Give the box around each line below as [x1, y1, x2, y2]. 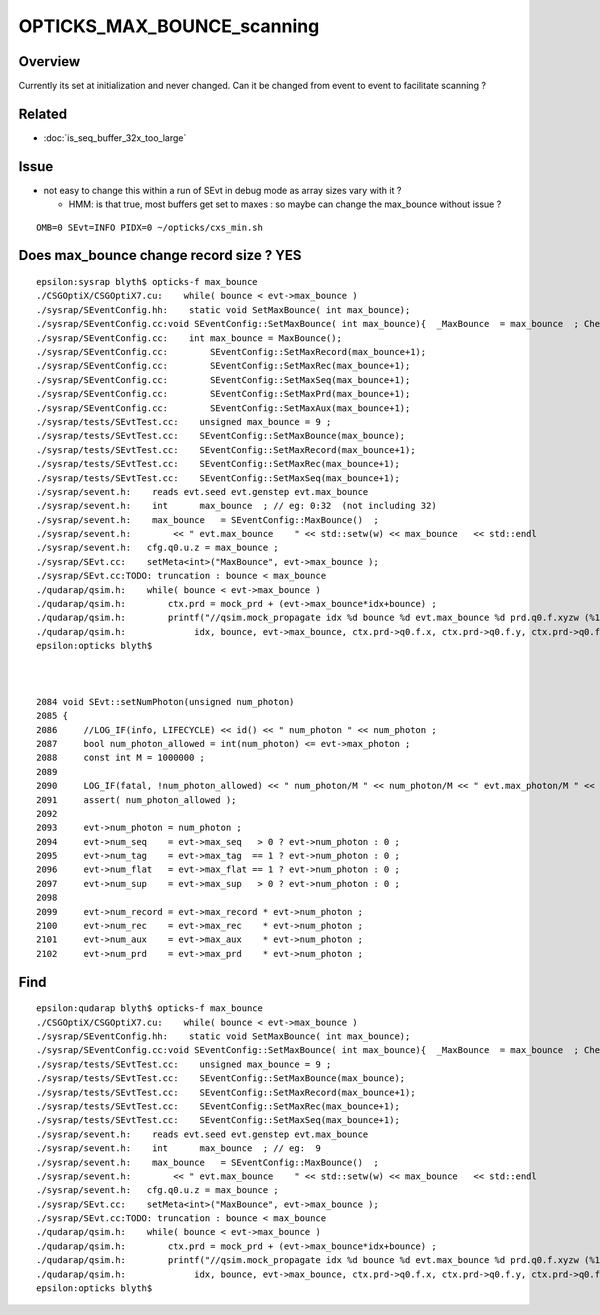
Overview [18, 53, 81, 70]
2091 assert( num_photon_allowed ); [36, 794, 237, 805]
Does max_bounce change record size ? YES [18, 247, 302, 264]
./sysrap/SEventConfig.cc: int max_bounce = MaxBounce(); [36, 332, 342, 344]
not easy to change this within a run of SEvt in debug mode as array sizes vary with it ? [43, 184, 402, 196]
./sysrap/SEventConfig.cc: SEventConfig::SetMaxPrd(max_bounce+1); [36, 388, 411, 400]
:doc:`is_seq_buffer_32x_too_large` [43, 131, 187, 144]
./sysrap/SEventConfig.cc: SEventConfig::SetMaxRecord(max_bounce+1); [36, 346, 427, 358]
